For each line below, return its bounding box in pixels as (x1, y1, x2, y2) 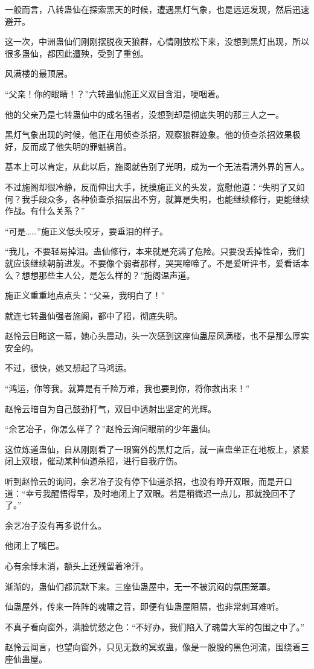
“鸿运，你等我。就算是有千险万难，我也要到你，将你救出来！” (5, 382, 250, 395)
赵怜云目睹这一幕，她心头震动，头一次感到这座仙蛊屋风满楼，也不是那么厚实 (5, 329, 309, 342)
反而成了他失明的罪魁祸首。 (21, 140, 132, 152)
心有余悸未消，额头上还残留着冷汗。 (5, 560, 149, 572)
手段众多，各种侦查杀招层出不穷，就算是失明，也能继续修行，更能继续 (30, 192, 309, 205)
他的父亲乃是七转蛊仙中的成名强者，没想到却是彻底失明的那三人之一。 (5, 108, 284, 120)
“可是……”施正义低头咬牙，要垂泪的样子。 (5, 224, 168, 237)
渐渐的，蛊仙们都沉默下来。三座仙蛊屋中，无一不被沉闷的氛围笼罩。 (5, 580, 275, 592)
